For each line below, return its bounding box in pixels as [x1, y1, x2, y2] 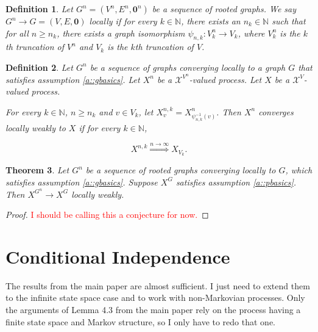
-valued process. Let [189, 73, 262, 85]
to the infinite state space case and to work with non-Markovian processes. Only [5, 291, 305, 304]
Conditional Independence [5, 244, 230, 269]
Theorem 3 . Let [5, 164, 69, 176]
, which [285, 164, 313, 176]
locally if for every [89, 15, 157, 27]
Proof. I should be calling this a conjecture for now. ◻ [5, 208, 209, 221]
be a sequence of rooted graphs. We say [152, 2, 297, 15]
